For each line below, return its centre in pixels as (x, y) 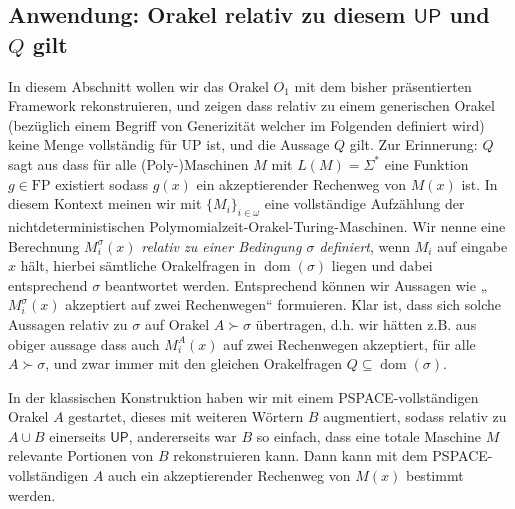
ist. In (479, 183)
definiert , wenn (365, 245)
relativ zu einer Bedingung (221, 245)
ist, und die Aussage (268, 144)
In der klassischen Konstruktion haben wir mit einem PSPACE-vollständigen (243, 396)
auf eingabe (472, 245)
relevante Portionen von (81, 455)
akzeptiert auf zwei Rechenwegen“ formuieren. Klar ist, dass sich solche (283, 304)
